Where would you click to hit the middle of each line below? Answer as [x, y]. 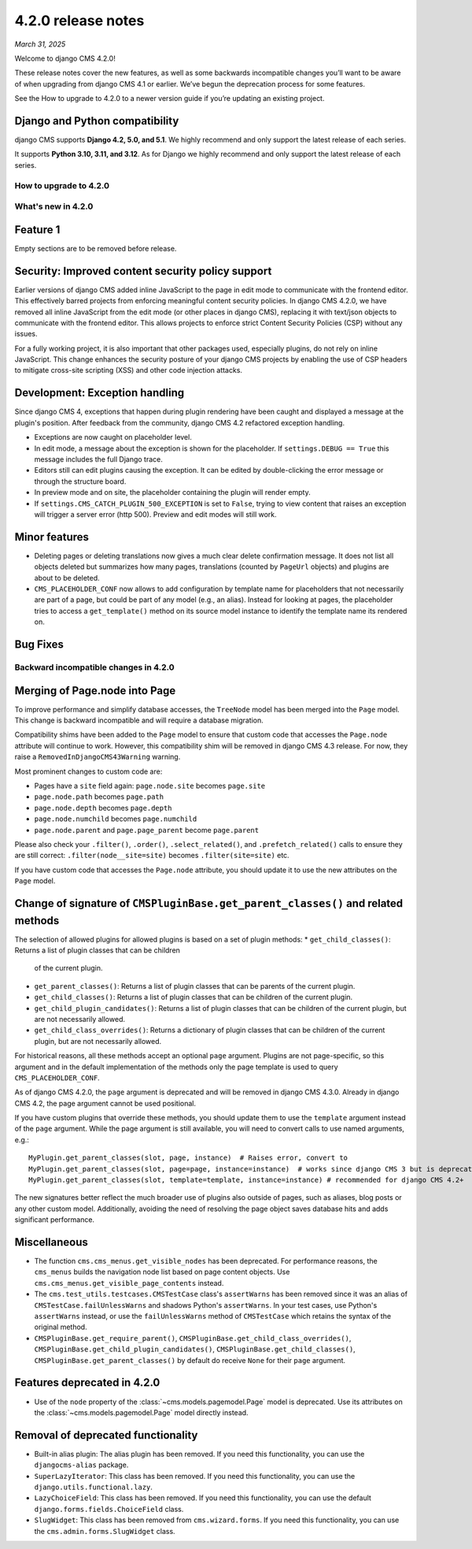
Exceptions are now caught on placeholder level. [113, 437]
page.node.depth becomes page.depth [103, 808]
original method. [61, 1327]
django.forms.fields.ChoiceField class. [109, 1509]
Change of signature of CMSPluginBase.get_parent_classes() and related [209, 903]
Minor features [52, 537]
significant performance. [54, 1220]
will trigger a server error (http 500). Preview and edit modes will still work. [155, 514]
